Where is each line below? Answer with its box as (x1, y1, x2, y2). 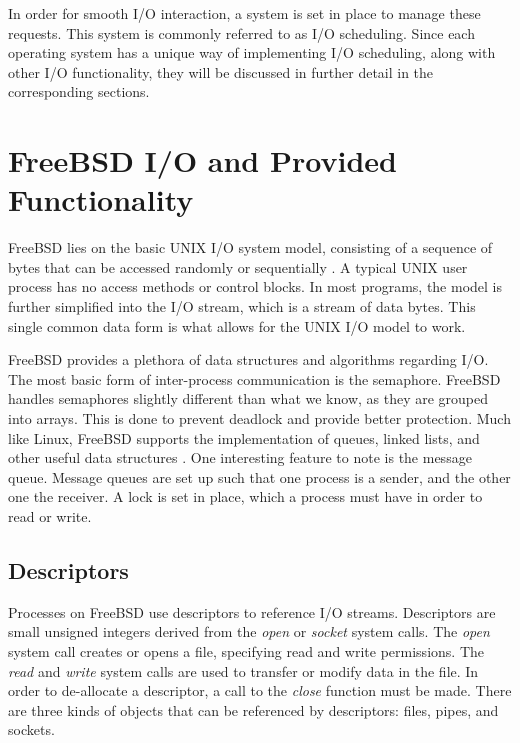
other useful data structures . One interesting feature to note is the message (8, 447, 472, 468)
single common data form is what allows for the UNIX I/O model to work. (8, 315, 466, 336)
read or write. (8, 506, 92, 526)
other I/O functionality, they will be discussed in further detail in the (8, 61, 434, 82)
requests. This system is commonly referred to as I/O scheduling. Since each (8, 22, 475, 43)
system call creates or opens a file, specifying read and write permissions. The (8, 640, 484, 661)
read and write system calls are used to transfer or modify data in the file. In (8, 660, 479, 681)
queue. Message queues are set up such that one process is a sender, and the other (8, 466, 511, 487)
